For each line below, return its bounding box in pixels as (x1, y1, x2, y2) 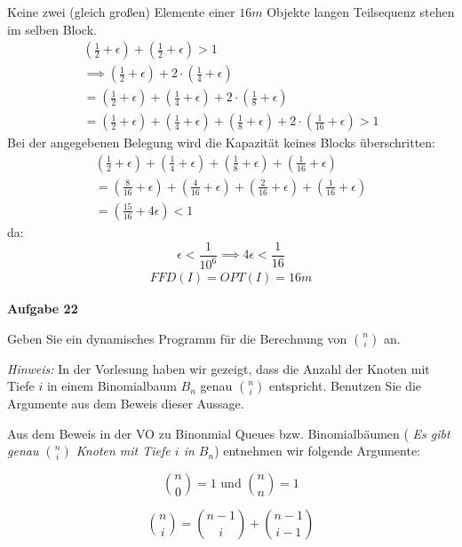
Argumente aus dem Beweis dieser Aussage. (7, 394, 244, 413)
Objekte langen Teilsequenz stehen (267, 3, 455, 20)
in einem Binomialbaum (46, 377, 177, 395)
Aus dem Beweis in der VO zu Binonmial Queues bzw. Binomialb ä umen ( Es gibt (7, 424, 450, 442)
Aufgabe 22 (7, 299, 78, 318)
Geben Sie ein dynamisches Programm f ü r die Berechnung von (7, 329, 347, 347)
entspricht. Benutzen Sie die (269, 377, 422, 395)
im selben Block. (7, 20, 97, 38)
